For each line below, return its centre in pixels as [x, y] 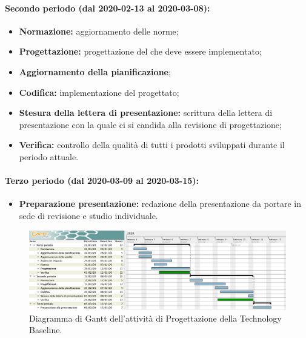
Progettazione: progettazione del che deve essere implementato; [140, 51]
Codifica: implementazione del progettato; [99, 92]
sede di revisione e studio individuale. [88, 215]
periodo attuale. [49, 156]
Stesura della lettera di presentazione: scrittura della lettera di [146, 113]
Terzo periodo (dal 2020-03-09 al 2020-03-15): [102, 181]
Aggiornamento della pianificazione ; [95, 71]
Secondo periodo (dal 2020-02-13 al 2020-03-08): [108, 8]
